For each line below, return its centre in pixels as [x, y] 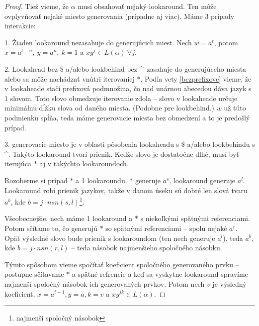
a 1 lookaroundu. [101, 180]
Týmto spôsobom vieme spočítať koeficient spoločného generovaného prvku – [122, 264]
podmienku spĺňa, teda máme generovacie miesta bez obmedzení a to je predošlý [127, 117]
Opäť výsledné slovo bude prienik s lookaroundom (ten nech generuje [110, 238]
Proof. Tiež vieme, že [37, 6]
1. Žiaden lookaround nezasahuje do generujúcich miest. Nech [98, 42]
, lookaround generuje [202, 180]
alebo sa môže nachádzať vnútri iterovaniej [70, 78]
